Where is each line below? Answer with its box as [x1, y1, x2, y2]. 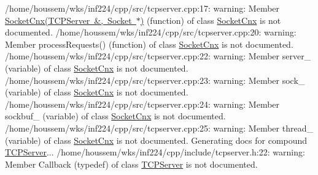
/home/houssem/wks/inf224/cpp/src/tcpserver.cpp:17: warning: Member [5, 2, 280, 14]
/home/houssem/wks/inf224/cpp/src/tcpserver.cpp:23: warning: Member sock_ [5, 73, 305, 86]
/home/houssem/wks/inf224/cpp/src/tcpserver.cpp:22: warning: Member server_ [5, 50, 311, 62]
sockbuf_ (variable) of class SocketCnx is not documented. [5, 110, 226, 122]
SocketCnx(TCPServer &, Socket [5, 13, 132, 26]
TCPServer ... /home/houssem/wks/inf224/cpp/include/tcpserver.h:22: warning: [5, 146, 305, 158]
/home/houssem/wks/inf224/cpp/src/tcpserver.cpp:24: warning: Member [5, 97, 280, 110]
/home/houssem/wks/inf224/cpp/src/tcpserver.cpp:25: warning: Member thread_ [5, 121, 313, 134]
